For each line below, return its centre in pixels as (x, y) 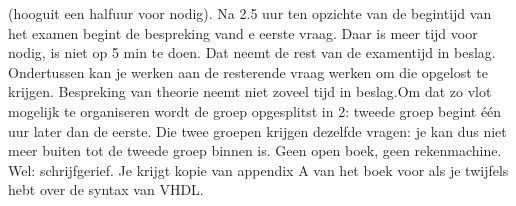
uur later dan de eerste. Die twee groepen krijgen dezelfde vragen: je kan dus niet (257, 130)
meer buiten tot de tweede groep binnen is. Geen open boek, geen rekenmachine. (255, 150)
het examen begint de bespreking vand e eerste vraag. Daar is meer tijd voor (243, 32)
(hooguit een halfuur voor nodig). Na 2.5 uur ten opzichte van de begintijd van (250, 13)
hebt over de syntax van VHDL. (106, 189)
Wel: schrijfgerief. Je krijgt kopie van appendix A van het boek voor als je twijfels (258, 169)
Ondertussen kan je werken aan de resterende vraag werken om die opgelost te (248, 71)
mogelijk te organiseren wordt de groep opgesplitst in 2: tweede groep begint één (255, 110)
